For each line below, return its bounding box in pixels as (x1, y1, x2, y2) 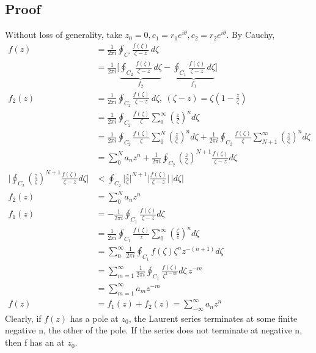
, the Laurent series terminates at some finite (128, 311, 298, 324)
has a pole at (70, 311, 119, 324)
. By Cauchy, (226, 28, 275, 41)
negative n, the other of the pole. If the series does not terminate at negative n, (5, 324, 303, 336)
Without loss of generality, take (5, 28, 122, 41)
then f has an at (5, 336, 65, 349)
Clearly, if (5, 311, 42, 324)
